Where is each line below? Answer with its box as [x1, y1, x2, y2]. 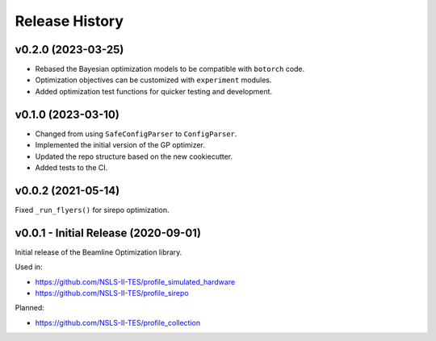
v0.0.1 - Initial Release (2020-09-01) [15, 226, 202, 239]
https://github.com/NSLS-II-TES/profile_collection [35, 318, 201, 327]
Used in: [15, 262, 44, 272]
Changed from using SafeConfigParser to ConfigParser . [35, 129, 237, 139]
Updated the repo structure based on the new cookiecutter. [35, 152, 233, 161]
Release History [15, 12, 124, 30]
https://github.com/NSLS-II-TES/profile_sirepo [35, 288, 189, 297]
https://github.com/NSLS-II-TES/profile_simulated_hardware [35, 277, 236, 286]
